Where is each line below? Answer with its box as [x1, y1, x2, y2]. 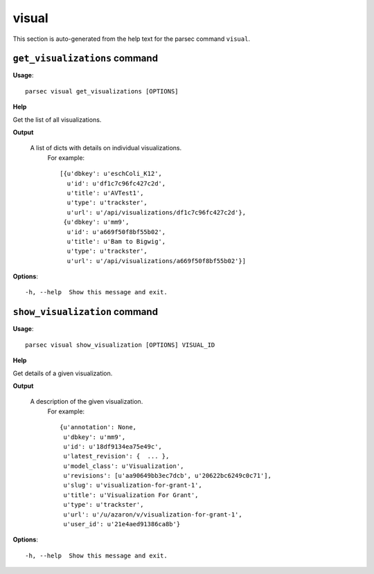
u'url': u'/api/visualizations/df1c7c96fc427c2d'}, [66, 208, 246, 216]
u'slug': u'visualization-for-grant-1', [63, 481, 202, 490]
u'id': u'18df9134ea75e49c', [63, 442, 163, 450]
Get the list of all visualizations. [12, 115, 102, 124]
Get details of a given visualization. [12, 369, 113, 377]
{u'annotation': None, [60, 423, 137, 431]
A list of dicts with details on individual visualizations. [30, 144, 182, 152]
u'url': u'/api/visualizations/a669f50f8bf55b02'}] [66, 257, 246, 264]
